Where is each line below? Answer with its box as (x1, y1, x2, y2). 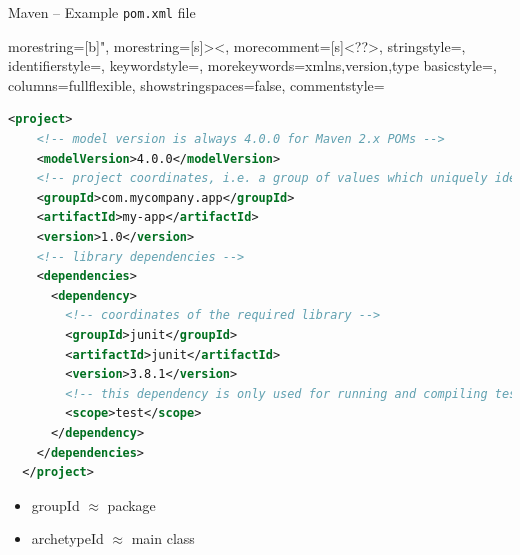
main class (131, 528, 195, 549)
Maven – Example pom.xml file (8, 2, 196, 22)
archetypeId (31, 528, 104, 549)
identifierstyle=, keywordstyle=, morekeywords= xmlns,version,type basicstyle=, (8, 55, 497, 76)
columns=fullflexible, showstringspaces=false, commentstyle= (8, 74, 385, 95)
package (107, 494, 156, 515)
